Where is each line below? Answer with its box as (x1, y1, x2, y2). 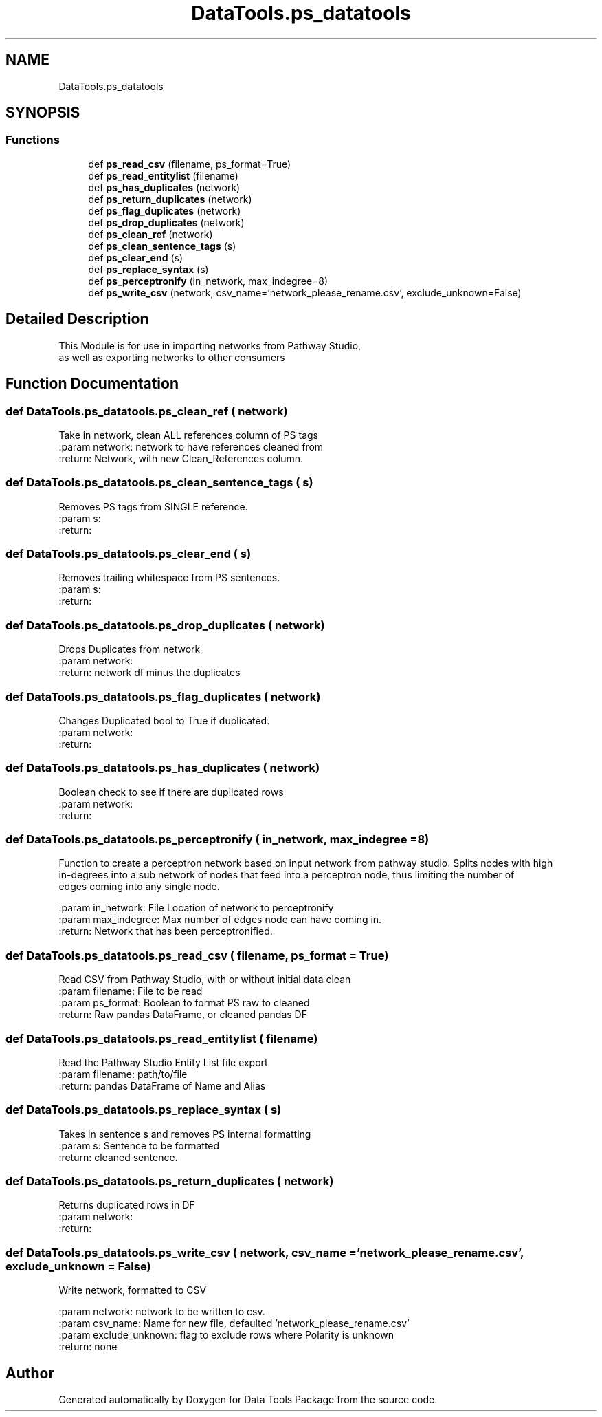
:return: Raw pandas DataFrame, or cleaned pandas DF (58, 1008, 307, 1021)
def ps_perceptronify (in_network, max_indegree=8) (88, 274, 328, 287)
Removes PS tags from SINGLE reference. (58, 500, 248, 512)
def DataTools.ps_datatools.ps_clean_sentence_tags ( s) (5, 475, 313, 490)
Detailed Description (5, 310, 149, 328)
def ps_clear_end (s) (88, 251, 183, 263)
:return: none (58, 1341, 118, 1353)
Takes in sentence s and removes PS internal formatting (58, 1127, 311, 1140)
